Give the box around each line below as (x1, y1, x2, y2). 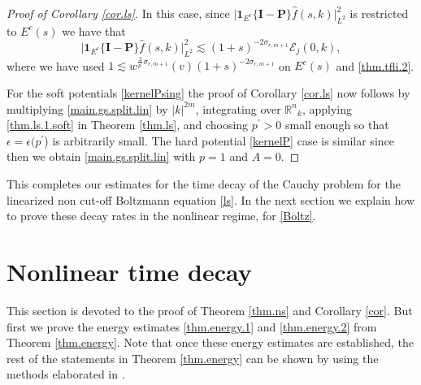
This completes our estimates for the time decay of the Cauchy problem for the (7, 175, 401, 192)
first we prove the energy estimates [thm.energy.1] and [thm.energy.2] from (7, 318, 377, 335)
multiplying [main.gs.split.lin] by (7, 100, 168, 117)
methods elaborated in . (7, 366, 125, 383)
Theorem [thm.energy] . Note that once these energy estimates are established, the (7, 334, 414, 351)
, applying (302, 100, 352, 117)
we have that (62, 22, 126, 39)
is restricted (349, 5, 409, 21)
